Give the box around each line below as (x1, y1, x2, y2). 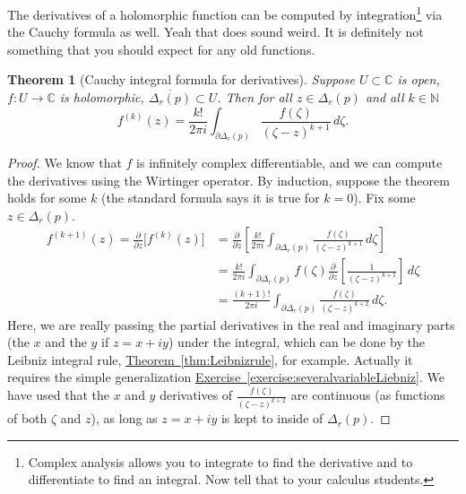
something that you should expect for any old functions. (7, 39, 315, 58)
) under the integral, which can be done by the (168, 333, 425, 351)
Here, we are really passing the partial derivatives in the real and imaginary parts (7, 315, 455, 334)
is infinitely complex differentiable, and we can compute (136, 152, 443, 171)
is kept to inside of (220, 409, 324, 428)
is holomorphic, (59, 88, 144, 107)
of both (7, 409, 47, 428)
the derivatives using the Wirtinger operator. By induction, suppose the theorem (7, 170, 450, 189)
